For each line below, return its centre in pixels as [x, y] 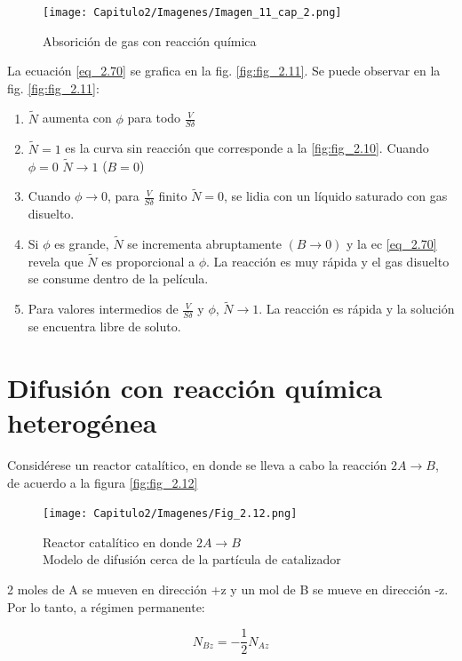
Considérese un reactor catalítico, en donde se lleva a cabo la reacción [197, 464]
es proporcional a [148, 261]
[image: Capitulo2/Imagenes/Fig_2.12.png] [170, 514]
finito [173, 196]
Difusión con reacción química [195, 387]
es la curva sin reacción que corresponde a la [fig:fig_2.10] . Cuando [247, 148]
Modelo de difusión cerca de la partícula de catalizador [192, 559]
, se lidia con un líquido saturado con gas [336, 196]
